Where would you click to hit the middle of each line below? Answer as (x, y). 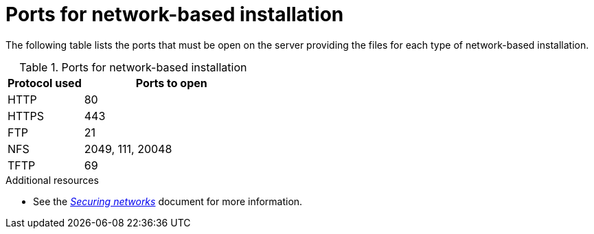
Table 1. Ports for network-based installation (133, 67)
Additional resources (52, 180)
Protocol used (45, 83)
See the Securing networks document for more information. (168, 201)
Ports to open (171, 83)
